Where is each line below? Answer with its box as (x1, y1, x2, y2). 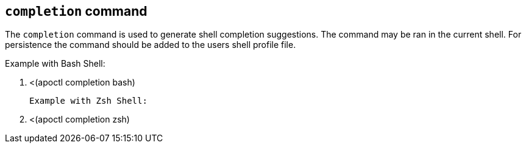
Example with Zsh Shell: (29, 96, 147, 106)
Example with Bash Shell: (5, 58, 105, 69)
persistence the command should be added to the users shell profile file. (5, 39, 296, 50)
